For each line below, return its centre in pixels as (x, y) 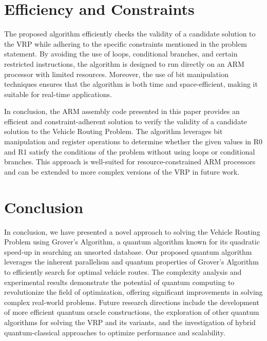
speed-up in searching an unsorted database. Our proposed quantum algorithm (128, 251)
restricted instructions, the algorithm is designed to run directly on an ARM (124, 63)
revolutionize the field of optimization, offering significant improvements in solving (133, 292)
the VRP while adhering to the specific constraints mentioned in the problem (126, 43)
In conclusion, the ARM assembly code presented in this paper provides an (122, 111)
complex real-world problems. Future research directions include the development (132, 302)
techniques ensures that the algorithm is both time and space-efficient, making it (131, 84)
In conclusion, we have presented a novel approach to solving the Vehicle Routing (132, 231)
